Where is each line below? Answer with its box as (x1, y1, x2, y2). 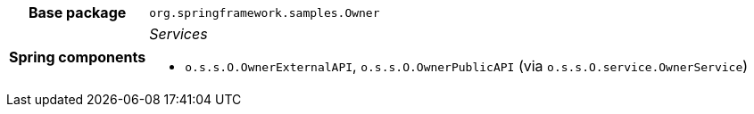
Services (149, 25, 208, 43)
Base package (28, 4, 127, 21)
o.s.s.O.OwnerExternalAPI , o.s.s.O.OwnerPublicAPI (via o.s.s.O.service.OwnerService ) (185, 57, 749, 75)
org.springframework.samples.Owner (149, 5, 380, 20)
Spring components (9, 48, 146, 66)
